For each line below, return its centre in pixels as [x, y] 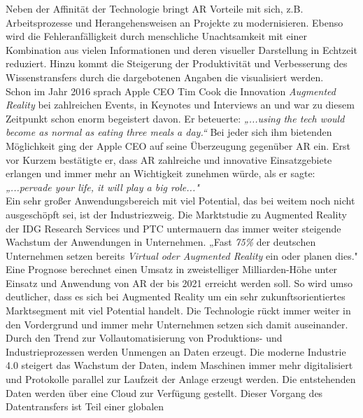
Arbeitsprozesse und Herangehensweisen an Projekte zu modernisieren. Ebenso [175, 22]
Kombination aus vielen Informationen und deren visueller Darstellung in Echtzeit [181, 49]
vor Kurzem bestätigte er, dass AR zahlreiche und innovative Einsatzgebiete [169, 159]
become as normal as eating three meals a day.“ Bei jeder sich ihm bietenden [169, 132]
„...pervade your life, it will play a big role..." [102, 187]
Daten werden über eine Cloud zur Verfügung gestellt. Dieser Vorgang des [164, 392]
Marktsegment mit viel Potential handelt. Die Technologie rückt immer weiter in [178, 311]
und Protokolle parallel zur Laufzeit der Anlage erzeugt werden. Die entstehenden [181, 379]
